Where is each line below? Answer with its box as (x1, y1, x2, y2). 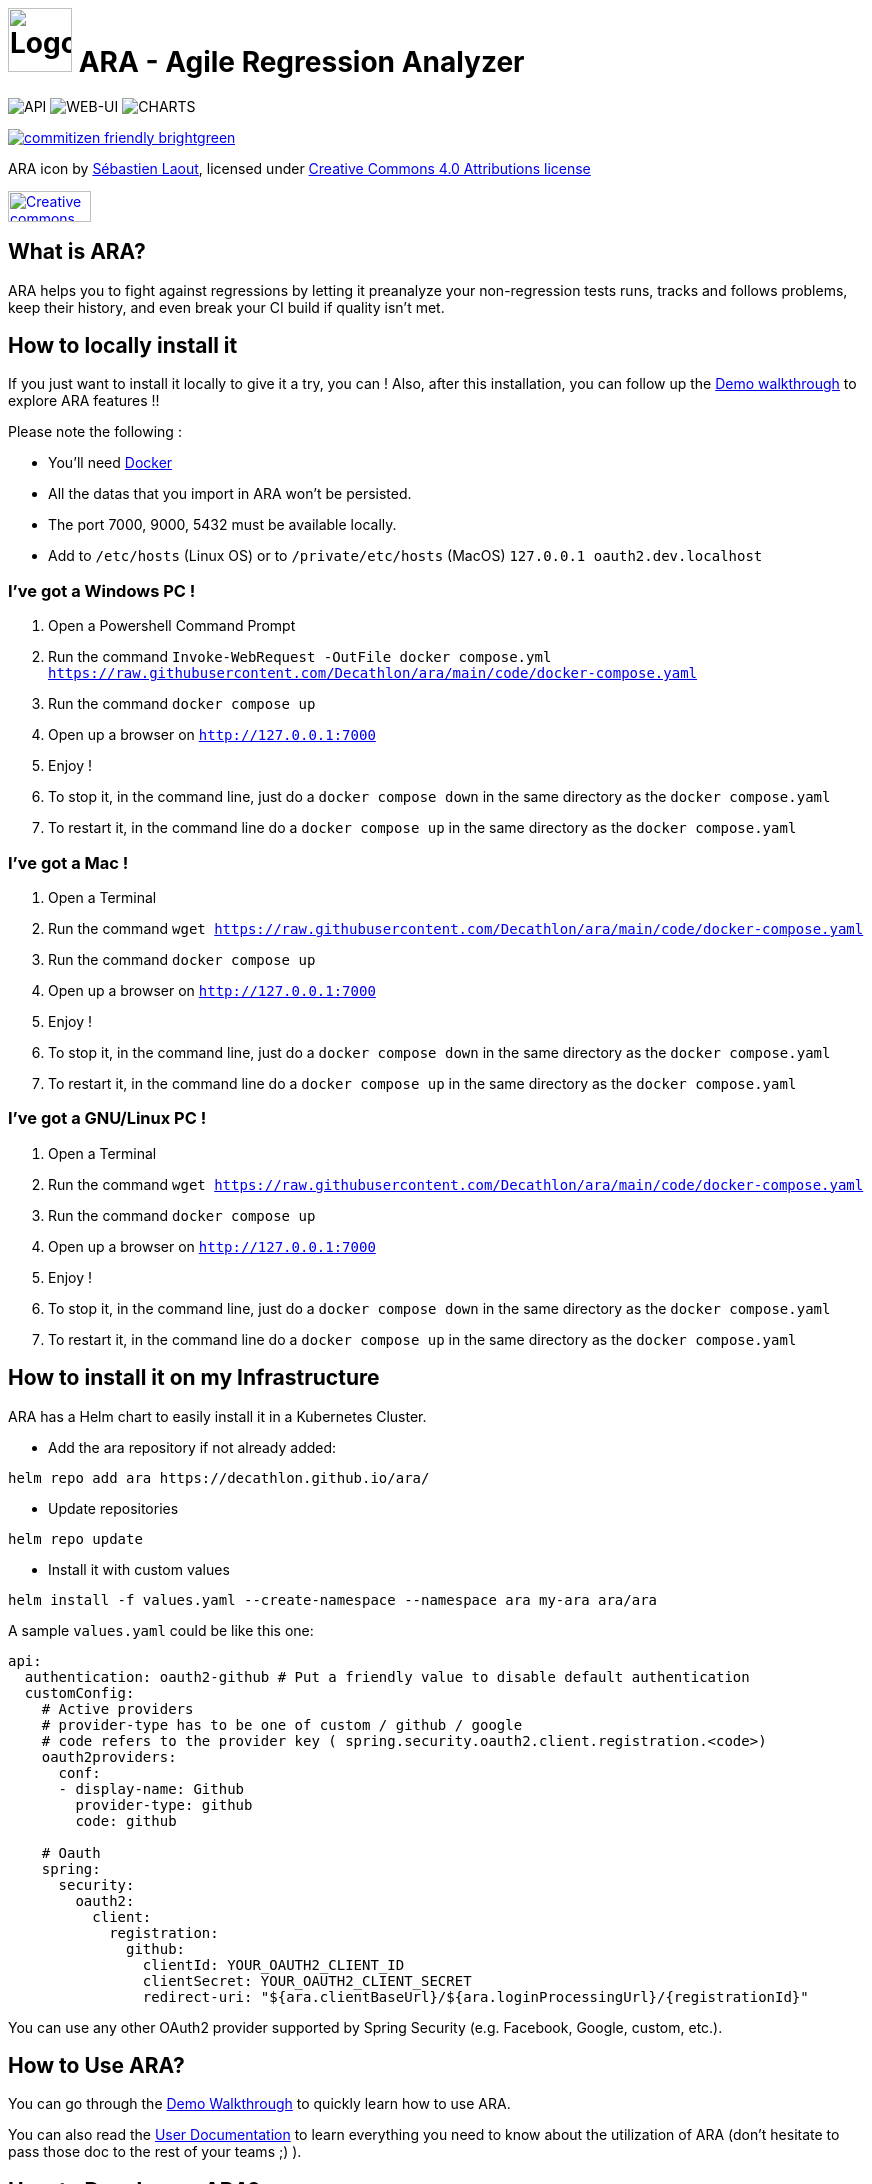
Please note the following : (8, 423, 182, 441)
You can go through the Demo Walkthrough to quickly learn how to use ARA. (8, 2095, 511, 2113)
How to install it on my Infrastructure (8, 1365, 380, 1391)
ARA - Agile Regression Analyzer (78, 45, 525, 79)
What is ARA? (8, 239, 146, 265)
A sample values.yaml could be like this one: (8, 1621, 314, 1639)
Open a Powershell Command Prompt (48, 617, 296, 635)
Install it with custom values (48, 1560, 230, 1578)
